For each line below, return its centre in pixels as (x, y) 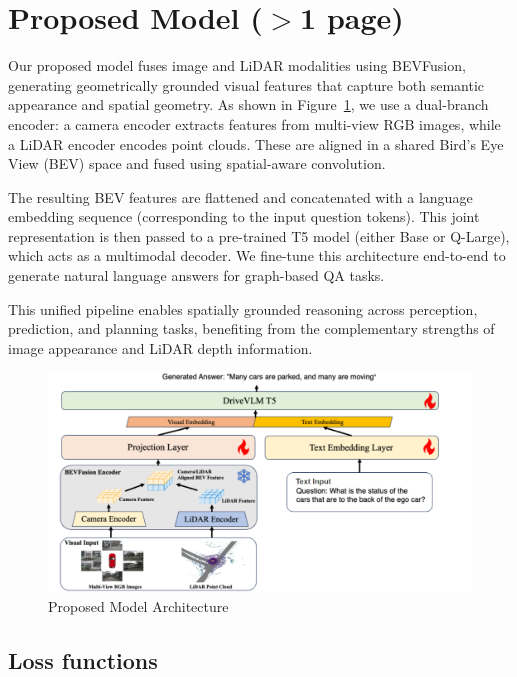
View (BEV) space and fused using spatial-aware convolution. (197, 163)
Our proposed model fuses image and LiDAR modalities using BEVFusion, (237, 65)
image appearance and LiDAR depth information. (160, 347)
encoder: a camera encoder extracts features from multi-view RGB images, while (254, 123)
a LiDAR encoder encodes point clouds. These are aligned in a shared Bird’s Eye (256, 143)
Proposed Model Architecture (138, 605)
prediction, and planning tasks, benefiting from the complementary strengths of (251, 328)
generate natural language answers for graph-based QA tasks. (196, 275)
